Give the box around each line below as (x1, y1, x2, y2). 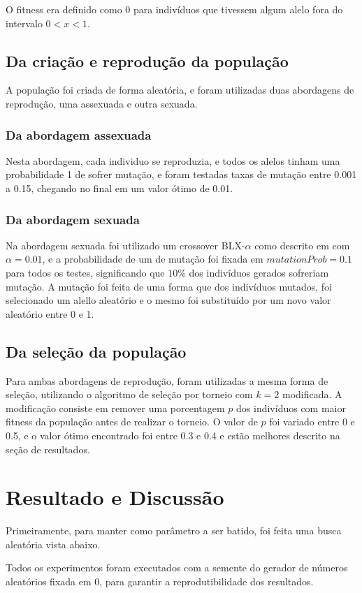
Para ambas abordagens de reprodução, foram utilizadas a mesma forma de (6, 373, 328, 388)
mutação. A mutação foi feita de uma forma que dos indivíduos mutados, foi (6, 279, 332, 293)
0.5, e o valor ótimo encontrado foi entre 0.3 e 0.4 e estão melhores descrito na (6, 427, 340, 442)
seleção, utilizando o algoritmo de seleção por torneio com (6, 387, 253, 402)
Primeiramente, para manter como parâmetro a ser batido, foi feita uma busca (6, 523, 342, 538)
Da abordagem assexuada (6, 126, 152, 143)
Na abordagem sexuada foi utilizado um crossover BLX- (6, 237, 245, 252)
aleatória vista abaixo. (6, 536, 101, 551)
